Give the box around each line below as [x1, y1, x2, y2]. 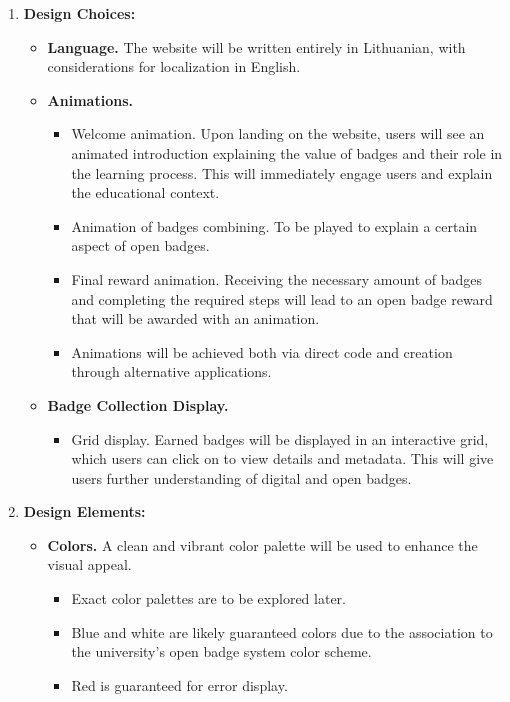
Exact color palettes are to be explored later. [71, 588, 346, 609]
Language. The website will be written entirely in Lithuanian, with [47, 36, 466, 57]
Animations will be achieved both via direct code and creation [71, 341, 453, 362]
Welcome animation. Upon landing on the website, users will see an [71, 123, 485, 144]
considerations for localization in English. [47, 56, 301, 77]
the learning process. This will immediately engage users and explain [71, 162, 493, 183]
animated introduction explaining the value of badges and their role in [71, 142, 503, 163]
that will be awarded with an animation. [71, 308, 320, 329]
